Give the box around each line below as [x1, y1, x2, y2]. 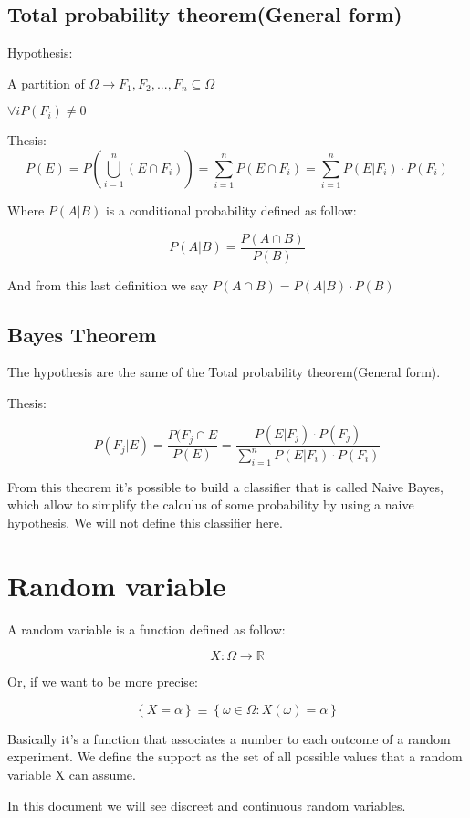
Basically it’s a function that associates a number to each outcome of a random [7, 729, 451, 748]
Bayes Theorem [7, 320, 157, 348]
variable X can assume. [7, 765, 136, 784]
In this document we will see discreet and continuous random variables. [7, 795, 406, 814]
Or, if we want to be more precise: [7, 672, 198, 691]
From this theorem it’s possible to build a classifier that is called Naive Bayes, [7, 477, 444, 496]
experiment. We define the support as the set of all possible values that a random [7, 747, 463, 766]
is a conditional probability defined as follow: [105, 200, 357, 219]
